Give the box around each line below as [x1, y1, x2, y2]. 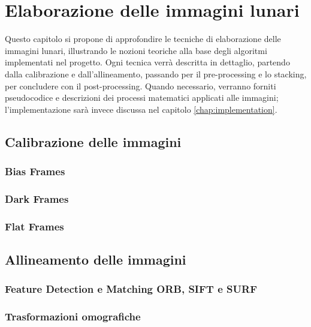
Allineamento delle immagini [5, 250, 186, 268]
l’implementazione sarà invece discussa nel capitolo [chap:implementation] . [5, 103, 277, 115]
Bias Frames [5, 163, 65, 178]
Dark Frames [5, 191, 69, 206]
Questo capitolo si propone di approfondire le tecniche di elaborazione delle [5, 32, 281, 45]
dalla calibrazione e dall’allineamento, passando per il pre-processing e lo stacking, [5, 67, 307, 80]
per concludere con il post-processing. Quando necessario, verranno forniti [5, 79, 276, 92]
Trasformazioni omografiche [5, 309, 141, 324]
